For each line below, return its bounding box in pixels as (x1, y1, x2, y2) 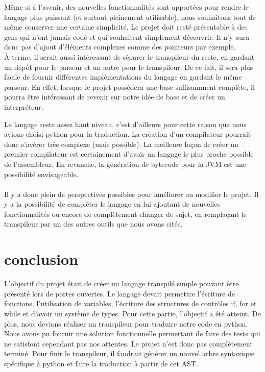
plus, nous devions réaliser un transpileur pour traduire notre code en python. (4, 318, 248, 329)
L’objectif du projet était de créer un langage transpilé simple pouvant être (4, 278, 239, 289)
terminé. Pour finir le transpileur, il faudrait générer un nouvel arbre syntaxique (4, 348, 255, 359)
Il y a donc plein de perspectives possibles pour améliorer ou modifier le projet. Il (4, 188, 259, 199)
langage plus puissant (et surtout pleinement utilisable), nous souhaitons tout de (4, 11, 256, 22)
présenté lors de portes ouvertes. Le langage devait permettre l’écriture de (4, 288, 235, 299)
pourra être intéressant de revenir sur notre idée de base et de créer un (4, 91, 225, 102)
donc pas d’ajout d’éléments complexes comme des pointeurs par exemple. (4, 41, 236, 52)
